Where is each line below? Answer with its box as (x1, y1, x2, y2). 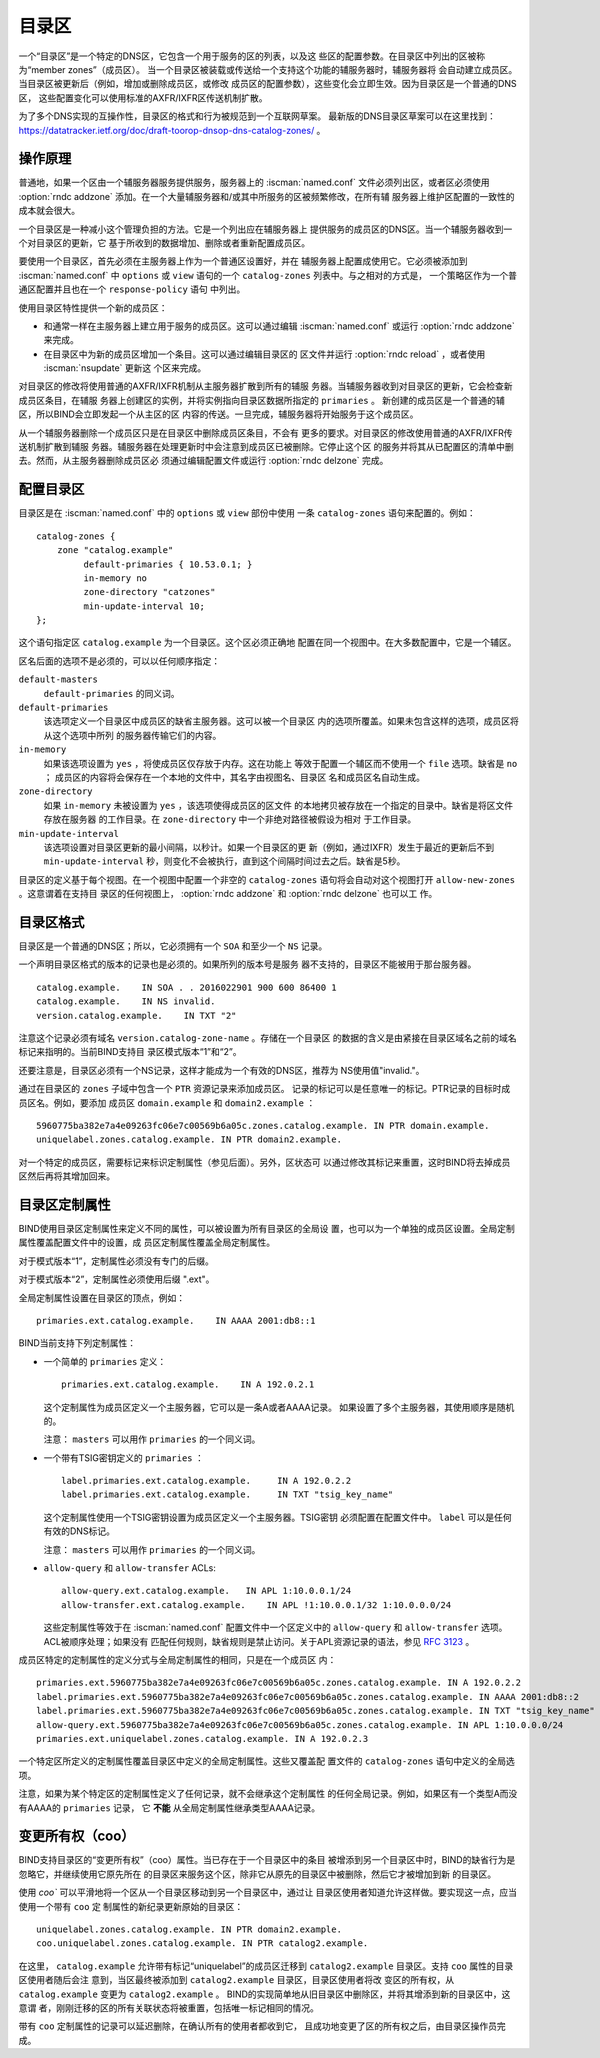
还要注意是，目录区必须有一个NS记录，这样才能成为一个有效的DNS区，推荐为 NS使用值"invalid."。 (18, 1064, 425, 1076)
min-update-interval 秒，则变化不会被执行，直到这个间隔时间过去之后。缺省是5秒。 (43, 855, 406, 867)
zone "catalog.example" (56, 545, 174, 556)
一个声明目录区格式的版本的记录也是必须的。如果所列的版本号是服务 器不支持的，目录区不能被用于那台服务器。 (18, 958, 477, 970)
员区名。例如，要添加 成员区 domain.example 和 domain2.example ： (18, 1096, 316, 1109)
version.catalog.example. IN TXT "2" (36, 1010, 237, 1021)
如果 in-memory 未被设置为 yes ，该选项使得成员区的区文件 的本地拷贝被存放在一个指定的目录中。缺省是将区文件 (43, 799, 514, 811)
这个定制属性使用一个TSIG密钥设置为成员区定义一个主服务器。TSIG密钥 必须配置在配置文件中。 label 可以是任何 (43, 1511, 512, 1523)
